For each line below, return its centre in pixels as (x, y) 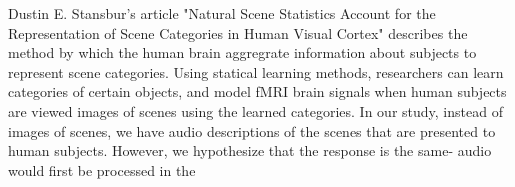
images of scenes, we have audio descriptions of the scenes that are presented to (252, 130)
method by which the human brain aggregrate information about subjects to (242, 52)
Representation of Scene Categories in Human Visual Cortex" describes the (238, 32)
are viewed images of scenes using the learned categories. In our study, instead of (255, 110)
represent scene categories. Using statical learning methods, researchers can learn (256, 71)
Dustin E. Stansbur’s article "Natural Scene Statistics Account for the (222, 13)
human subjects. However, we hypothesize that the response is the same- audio (250, 150)
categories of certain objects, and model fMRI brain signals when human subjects (257, 91)
